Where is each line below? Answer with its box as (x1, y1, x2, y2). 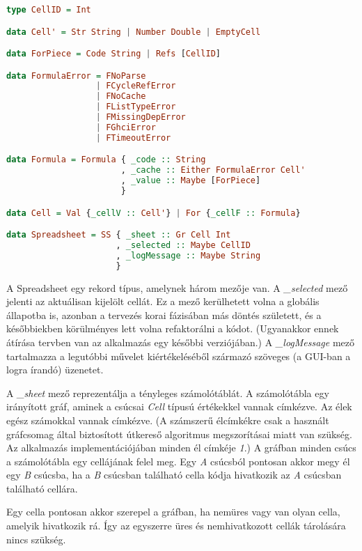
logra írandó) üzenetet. (6, 362, 104, 377)
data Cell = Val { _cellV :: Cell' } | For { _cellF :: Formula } (6, 208, 301, 218)
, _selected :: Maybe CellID (116, 240, 251, 250)
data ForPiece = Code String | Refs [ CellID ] (6, 49, 221, 59)
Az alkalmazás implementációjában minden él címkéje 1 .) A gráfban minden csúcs (6, 440, 356, 455)
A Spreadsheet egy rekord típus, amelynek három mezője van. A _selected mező (6, 280, 348, 295)
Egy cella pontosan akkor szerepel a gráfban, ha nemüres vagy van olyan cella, (6, 504, 340, 519)
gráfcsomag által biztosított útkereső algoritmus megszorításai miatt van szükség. (6, 426, 352, 441)
